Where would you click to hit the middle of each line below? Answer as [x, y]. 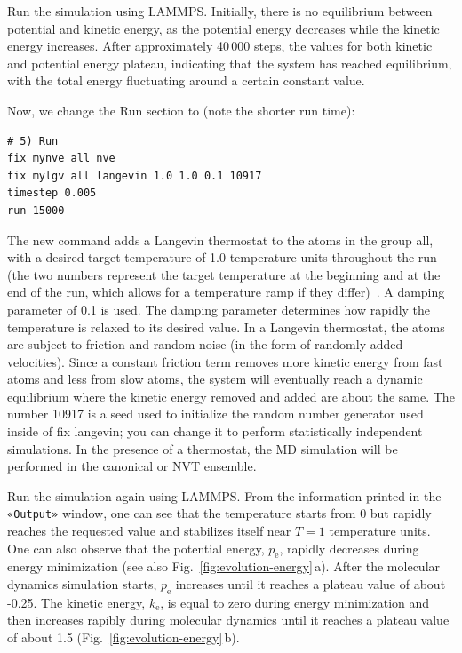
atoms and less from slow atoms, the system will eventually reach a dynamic [215, 379]
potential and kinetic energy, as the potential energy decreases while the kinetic [223, 28]
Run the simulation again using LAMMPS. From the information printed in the [224, 495]
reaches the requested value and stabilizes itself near [149, 531]
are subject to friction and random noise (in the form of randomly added [205, 344]
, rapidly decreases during [349, 548]
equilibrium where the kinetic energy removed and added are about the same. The [231, 396]
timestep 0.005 [52, 193]
